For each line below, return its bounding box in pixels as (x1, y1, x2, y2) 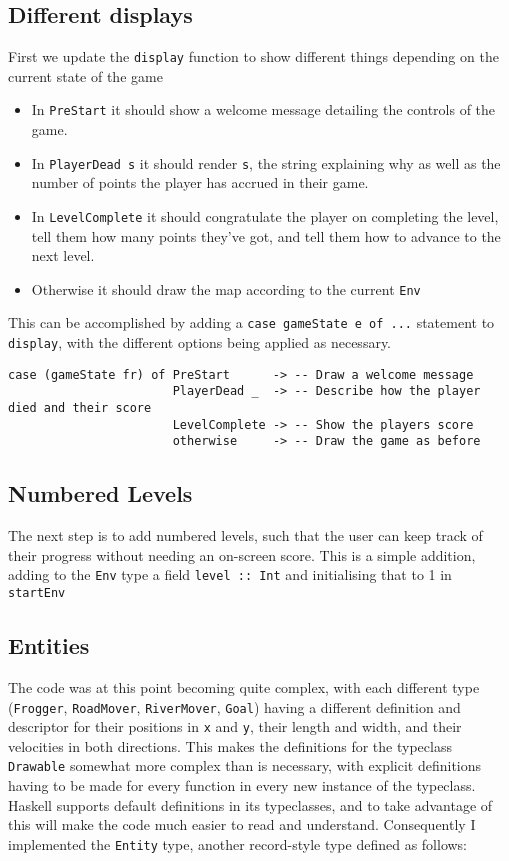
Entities (8, 630, 90, 661)
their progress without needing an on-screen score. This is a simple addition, (8, 544, 476, 565)
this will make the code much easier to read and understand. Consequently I (8, 814, 476, 835)
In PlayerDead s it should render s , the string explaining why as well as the (31, 152, 501, 173)
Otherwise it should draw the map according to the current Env (31, 278, 421, 299)
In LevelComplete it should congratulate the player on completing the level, (31, 205, 499, 226)
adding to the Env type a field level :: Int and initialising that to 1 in (8, 564, 452, 585)
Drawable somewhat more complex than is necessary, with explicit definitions (8, 755, 482, 776)
